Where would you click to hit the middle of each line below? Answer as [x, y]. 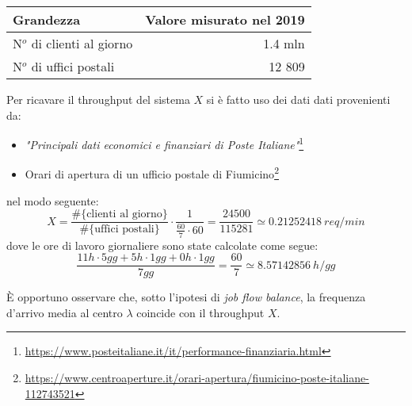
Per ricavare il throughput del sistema [98, 99]
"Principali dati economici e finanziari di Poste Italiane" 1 [164, 143]
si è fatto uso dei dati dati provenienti [298, 99]
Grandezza [47, 19]
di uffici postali [73, 66]
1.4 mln [284, 43]
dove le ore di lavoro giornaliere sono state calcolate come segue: [162, 245]
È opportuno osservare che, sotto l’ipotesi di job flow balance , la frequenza [186, 297]
